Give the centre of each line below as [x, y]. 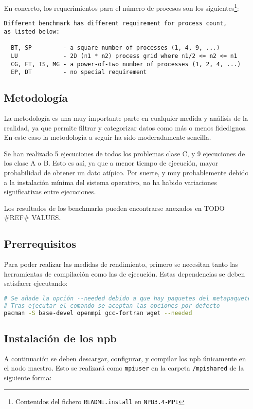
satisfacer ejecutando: [36, 283]
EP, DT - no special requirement [79, 72]
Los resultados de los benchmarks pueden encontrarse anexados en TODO [114, 208]
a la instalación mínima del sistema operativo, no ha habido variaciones [110, 182]
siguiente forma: [28, 378]
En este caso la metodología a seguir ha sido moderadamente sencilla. [108, 137]
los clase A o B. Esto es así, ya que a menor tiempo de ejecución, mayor [111, 163]
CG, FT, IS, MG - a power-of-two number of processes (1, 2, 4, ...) [126, 64]
